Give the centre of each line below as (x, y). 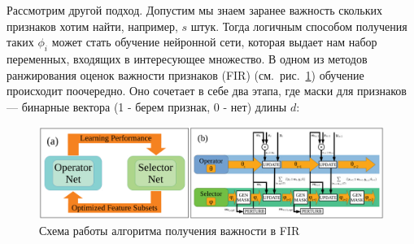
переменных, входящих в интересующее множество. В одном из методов (187, 58)
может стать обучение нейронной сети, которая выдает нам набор (214, 42)
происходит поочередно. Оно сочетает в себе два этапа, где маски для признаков (207, 91)
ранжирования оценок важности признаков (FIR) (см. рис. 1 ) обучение (185, 74)
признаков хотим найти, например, (92, 26)
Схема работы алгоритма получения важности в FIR (170, 231)
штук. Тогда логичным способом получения (299, 26)
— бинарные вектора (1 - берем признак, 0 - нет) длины (147, 106)
